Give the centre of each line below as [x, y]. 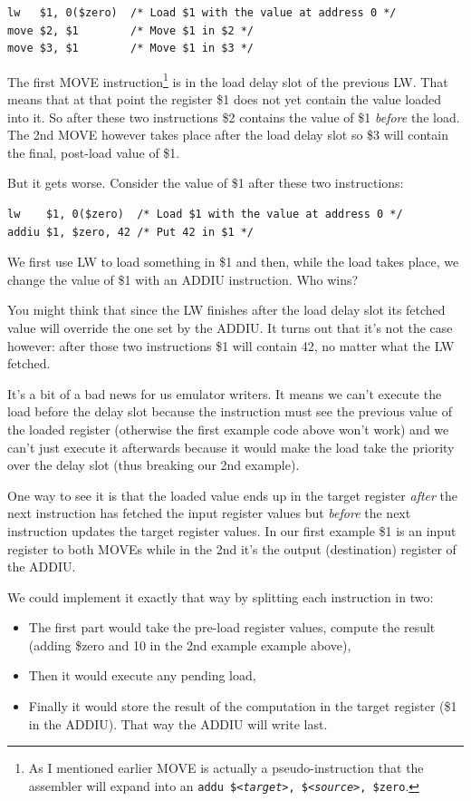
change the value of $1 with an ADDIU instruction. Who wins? [183, 279]
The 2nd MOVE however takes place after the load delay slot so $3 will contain [228, 135]
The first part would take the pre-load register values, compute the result [232, 627]
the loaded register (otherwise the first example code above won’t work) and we [228, 429]
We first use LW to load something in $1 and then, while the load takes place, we [233, 262]
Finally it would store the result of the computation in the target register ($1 [243, 706]
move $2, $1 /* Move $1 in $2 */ [131, 30]
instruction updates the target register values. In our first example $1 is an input [232, 530]
